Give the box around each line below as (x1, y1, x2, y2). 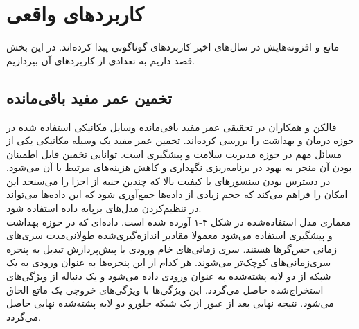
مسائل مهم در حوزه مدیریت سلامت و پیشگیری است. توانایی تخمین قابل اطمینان (6, 146, 342, 161)
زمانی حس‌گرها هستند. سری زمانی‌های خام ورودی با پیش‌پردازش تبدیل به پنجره (6, 241, 337, 256)
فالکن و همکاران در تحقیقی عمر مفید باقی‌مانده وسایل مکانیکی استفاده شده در (6, 119, 337, 134)
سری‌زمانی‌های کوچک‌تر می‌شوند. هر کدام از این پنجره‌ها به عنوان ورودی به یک (6, 255, 331, 269)
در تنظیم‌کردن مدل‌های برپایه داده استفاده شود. (6, 201, 202, 215)
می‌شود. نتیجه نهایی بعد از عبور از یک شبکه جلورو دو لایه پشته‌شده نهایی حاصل (6, 296, 334, 310)
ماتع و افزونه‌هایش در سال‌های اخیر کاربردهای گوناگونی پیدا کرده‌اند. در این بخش (6, 39, 340, 54)
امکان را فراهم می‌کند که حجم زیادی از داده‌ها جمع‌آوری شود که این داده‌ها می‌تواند (6, 187, 348, 202)
